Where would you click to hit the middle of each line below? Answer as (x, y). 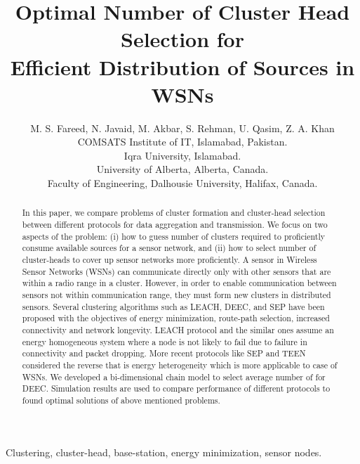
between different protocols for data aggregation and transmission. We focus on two (175, 225)
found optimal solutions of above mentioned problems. (121, 400)
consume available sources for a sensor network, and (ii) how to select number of (169, 248)
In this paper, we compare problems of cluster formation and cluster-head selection (174, 213)
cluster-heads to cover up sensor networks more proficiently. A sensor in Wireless (169, 260)
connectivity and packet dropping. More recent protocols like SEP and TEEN (164, 353)
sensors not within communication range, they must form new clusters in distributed (176, 295)
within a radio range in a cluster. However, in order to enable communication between (179, 283)
